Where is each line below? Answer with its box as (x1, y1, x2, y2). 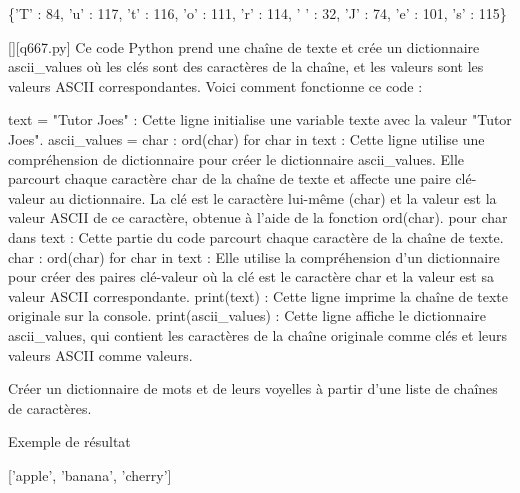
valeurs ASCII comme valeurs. (8, 344, 193, 365)
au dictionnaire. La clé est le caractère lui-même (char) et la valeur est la (49, 187, 497, 208)
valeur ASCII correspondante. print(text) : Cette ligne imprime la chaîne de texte (8, 285, 508, 306)
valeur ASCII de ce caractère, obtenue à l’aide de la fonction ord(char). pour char (8, 207, 508, 228)
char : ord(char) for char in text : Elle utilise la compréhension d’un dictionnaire (8, 246, 500, 267)
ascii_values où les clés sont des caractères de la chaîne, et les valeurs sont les (8, 56, 484, 77)
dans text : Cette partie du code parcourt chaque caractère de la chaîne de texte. (8, 226, 504, 247)
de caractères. (8, 397, 92, 418)
